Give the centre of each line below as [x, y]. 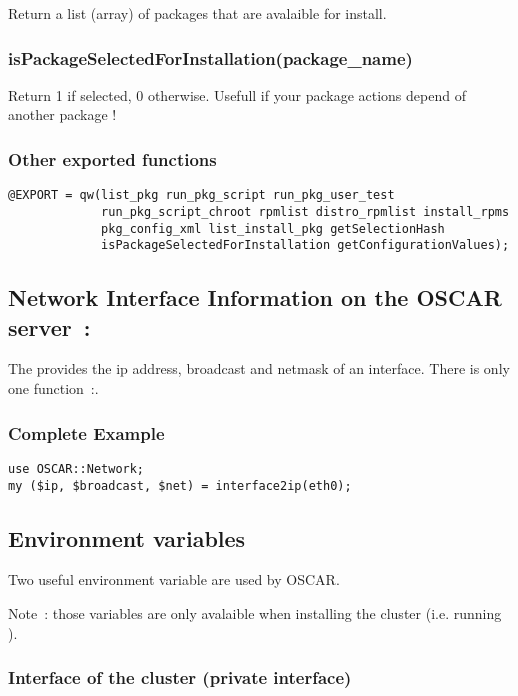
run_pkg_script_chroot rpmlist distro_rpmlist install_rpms [305, 211]
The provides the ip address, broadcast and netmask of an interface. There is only [259, 368]
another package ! [62, 114]
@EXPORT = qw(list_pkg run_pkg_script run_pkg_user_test [201, 195]
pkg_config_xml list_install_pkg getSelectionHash [273, 228]
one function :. [53, 388]
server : [49, 326]
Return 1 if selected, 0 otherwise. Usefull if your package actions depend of [237, 94]
